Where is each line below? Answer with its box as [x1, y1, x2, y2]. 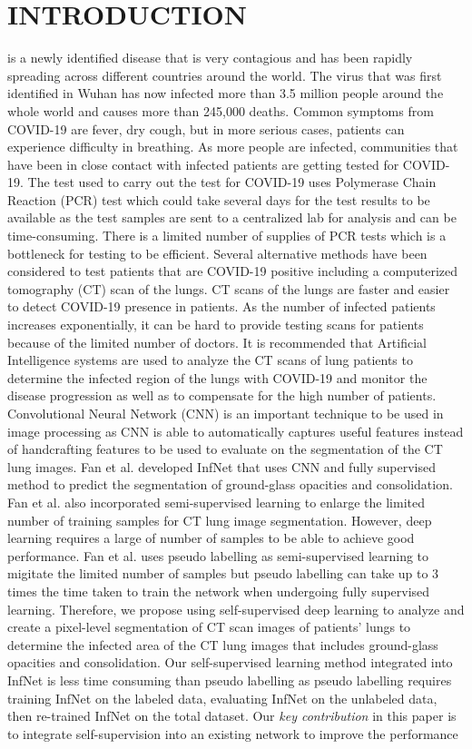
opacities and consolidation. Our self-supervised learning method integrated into [7, 653, 453, 672]
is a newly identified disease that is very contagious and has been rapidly [7, 48, 413, 67]
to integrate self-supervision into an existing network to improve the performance [7, 724, 458, 743]
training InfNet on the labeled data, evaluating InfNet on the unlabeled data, [7, 688, 438, 707]
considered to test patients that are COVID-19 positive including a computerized [7, 261, 458, 281]
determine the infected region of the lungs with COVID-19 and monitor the [7, 368, 428, 387]
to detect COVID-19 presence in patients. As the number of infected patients [7, 297, 436, 316]
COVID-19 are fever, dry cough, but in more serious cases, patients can [7, 119, 405, 138]
